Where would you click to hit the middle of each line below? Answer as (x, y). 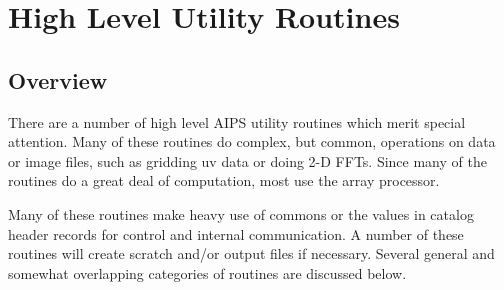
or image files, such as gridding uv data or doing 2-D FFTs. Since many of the (247, 160)
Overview (58, 79)
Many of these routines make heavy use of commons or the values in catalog (241, 213)
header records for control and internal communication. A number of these (236, 233)
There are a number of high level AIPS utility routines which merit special (237, 121)
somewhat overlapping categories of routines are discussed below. (207, 272)
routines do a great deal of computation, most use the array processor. (224, 180)
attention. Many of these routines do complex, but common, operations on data (252, 141)
